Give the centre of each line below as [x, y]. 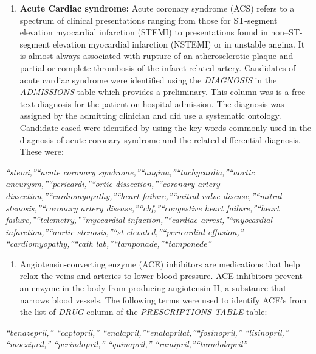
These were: [42, 151]
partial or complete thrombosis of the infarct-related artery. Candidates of [158, 67]
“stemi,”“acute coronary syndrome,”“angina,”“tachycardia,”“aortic [130, 172]
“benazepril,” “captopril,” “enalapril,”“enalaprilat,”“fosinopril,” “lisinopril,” [147, 332]
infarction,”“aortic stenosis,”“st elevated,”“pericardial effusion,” [125, 231]
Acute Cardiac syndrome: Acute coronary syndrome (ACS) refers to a [157, 8]
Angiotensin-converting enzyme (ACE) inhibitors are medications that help [160, 264]
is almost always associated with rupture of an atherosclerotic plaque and [156, 56]
